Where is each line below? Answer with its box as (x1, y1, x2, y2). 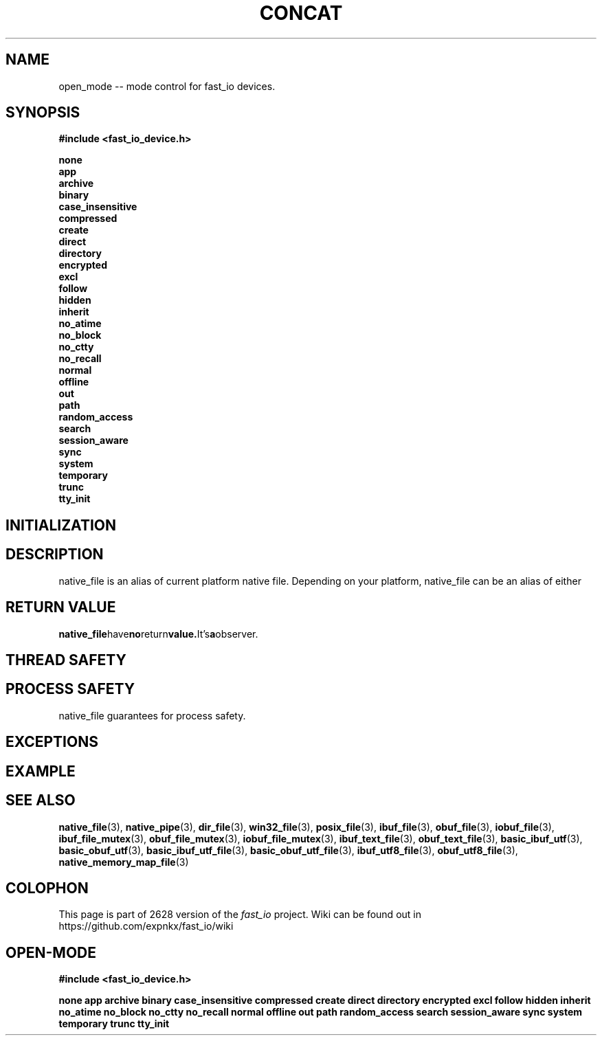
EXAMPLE (5, 762, 76, 780)
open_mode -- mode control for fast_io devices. (58, 80, 276, 92)
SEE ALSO (5, 792, 76, 809)
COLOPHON (5, 879, 89, 897)
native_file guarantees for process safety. (58, 709, 246, 721)
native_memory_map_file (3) (58, 855, 189, 868)
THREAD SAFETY (5, 651, 126, 669)
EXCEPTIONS (5, 733, 98, 751)
